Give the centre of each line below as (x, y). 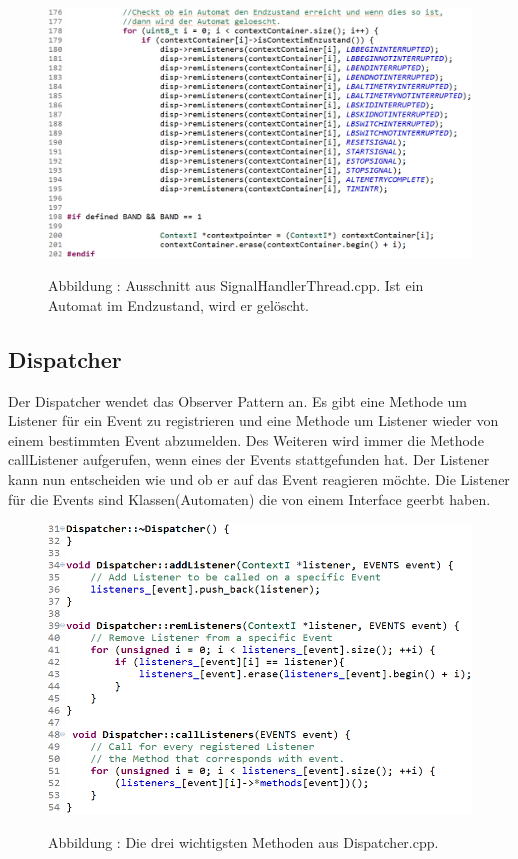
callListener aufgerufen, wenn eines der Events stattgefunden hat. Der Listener (249, 459)
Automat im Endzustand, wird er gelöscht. (178, 304)
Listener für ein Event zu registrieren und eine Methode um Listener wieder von (253, 420)
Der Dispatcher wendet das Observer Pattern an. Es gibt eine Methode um (237, 400)
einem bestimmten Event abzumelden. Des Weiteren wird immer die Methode (246, 439)
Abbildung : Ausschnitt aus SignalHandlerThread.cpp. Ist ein (236, 285)
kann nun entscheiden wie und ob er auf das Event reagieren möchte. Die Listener (259, 479)
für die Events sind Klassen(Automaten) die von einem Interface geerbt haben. (249, 498)
